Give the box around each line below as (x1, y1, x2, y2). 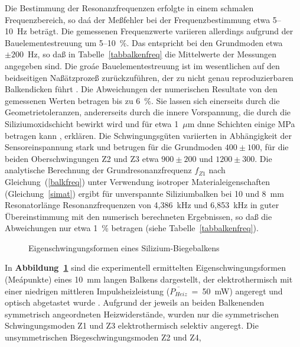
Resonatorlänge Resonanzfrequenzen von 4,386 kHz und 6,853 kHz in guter (5, 199, 279, 211)
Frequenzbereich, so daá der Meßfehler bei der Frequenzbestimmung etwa (5, 13, 270, 25)
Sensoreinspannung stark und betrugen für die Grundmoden (5, 141, 223, 153)
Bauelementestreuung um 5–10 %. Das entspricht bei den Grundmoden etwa (5, 36, 283, 48)
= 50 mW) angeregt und (191, 284, 283, 297)
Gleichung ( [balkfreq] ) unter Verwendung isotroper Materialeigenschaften (5, 175, 270, 187)
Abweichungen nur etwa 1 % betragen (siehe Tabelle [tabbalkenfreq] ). (5, 222, 259, 234)
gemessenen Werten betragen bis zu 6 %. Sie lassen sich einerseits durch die (5, 94, 280, 106)
